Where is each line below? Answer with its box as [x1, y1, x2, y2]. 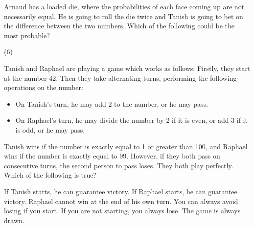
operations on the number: [4, 82, 83, 92]
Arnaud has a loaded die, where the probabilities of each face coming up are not [4, 1, 245, 11]
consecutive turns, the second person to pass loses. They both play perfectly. [4, 160, 233, 170]
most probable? [4, 30, 50, 40]
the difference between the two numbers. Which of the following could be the [4, 21, 235, 31]
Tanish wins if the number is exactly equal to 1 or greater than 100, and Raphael [4, 141, 248, 151]
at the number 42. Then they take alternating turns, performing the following [4, 72, 237, 83]
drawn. [4, 215, 24, 225]
